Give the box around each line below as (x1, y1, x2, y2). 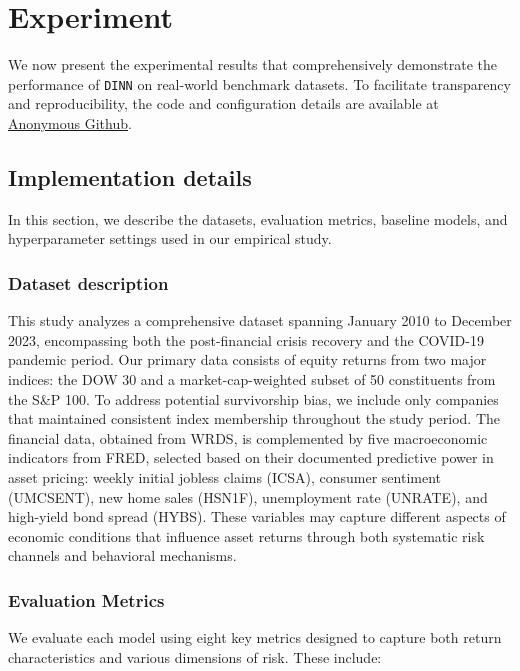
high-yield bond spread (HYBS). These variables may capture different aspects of (8, 506, 506, 527)
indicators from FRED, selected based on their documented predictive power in (8, 447, 494, 468)
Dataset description (8, 270, 169, 295)
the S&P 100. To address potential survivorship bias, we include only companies (8, 388, 499, 409)
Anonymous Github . (8, 112, 132, 133)
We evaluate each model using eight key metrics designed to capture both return (8, 627, 502, 648)
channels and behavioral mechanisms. (8, 545, 237, 566)
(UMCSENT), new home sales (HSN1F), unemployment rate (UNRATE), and (8, 486, 488, 507)
